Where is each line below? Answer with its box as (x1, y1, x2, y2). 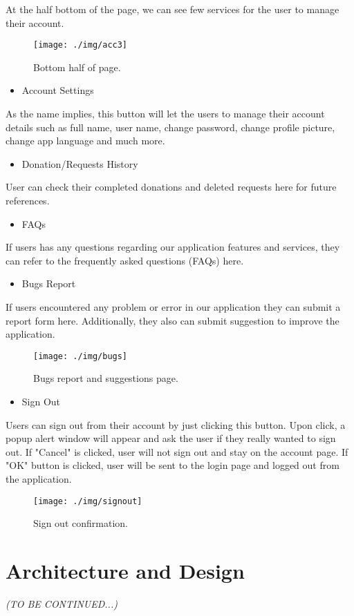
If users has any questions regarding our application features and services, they (6, 240, 340, 254)
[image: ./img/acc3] (33, 40, 128, 50)
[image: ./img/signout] (33, 496, 142, 506)
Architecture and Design (6, 557, 245, 584)
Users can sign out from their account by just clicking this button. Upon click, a (6, 417, 346, 432)
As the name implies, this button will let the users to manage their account (6, 106, 325, 121)
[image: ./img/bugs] (33, 351, 128, 361)
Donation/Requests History (21, 156, 138, 171)
